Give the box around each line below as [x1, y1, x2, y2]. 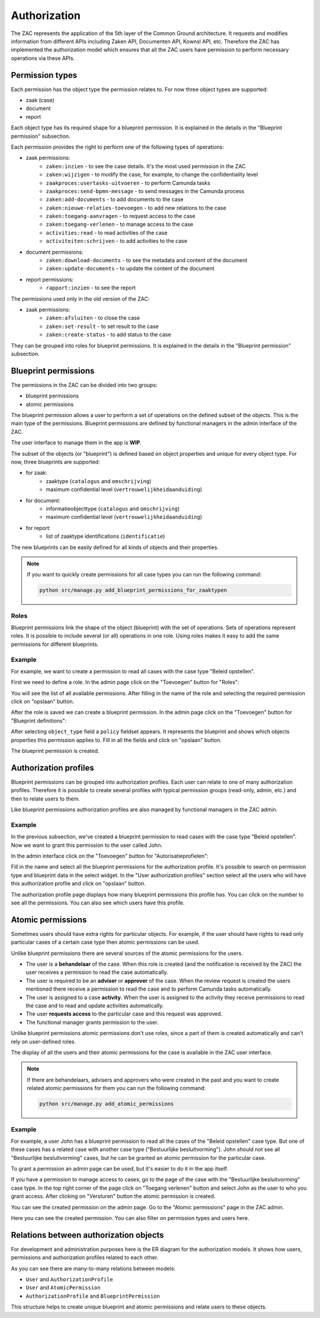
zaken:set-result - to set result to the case [46, 323, 159, 330]
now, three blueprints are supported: [11, 458, 100, 465]
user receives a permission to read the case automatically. [25, 969, 168, 976]
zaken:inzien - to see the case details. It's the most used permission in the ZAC [46, 162, 246, 169]
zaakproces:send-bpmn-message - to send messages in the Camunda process [46, 187, 245, 194]
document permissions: [25, 248, 84, 256]
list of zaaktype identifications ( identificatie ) [46, 532, 165, 540]
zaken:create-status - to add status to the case [46, 331, 171, 338]
